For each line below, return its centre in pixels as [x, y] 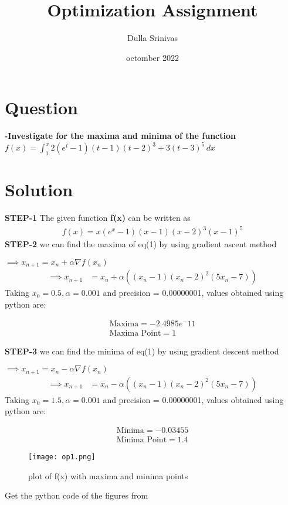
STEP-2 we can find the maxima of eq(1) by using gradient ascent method [141, 244]
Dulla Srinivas [153, 38]
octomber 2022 [153, 57]
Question [41, 108]
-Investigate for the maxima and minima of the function [120, 136]
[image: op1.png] [62, 457]
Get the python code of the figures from [77, 495]
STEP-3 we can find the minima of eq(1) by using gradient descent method [142, 351]
